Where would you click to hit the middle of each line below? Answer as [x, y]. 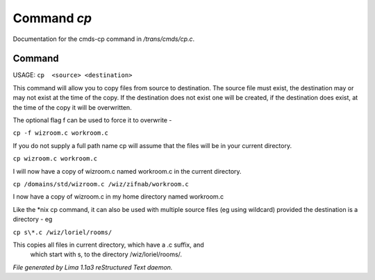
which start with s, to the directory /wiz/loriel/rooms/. [106, 254]
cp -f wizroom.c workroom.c [61, 133]
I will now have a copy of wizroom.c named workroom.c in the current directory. [127, 171]
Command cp [52, 18]
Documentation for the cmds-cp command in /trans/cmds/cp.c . [104, 39]
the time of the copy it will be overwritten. [72, 107]
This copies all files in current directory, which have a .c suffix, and [108, 245]
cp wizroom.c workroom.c [55, 159]
